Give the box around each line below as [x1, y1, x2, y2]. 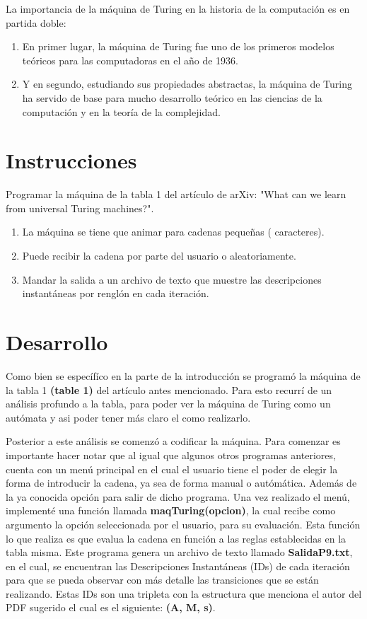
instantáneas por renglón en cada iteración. [22, 286, 209, 301]
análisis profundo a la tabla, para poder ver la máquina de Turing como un [6, 396, 331, 411]
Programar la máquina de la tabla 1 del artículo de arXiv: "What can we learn [6, 187, 346, 202]
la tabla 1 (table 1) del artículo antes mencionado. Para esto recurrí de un [6, 382, 332, 397]
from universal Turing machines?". [6, 200, 154, 215]
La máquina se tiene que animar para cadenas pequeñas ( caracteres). [22, 224, 325, 239]
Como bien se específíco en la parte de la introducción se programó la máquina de [6, 368, 361, 383]
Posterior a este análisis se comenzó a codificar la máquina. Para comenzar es [6, 434, 341, 449]
